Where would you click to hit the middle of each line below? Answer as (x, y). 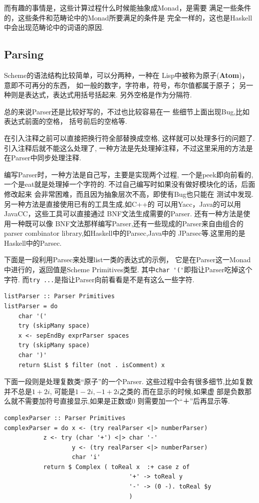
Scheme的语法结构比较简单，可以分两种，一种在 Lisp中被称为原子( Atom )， (127, 75)
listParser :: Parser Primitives (59, 296)
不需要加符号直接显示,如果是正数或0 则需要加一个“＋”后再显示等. (124, 401)
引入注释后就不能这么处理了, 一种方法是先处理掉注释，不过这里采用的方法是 (129, 148)
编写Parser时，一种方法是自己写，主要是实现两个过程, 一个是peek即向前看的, (129, 174)
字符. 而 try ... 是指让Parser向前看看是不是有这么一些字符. (99, 279)
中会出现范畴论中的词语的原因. (54, 27)
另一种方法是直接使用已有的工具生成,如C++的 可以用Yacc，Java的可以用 (123, 204)
